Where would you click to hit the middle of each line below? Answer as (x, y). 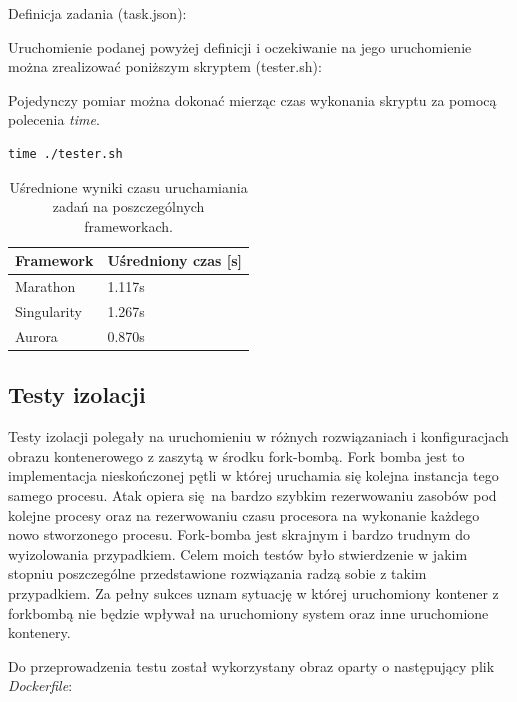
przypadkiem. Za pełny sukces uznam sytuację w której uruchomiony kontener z (253, 592)
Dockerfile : (40, 685)
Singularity (48, 311)
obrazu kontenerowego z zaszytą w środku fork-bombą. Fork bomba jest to (236, 455)
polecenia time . (54, 119)
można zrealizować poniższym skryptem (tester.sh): (165, 66)
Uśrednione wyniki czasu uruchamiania (128, 186)
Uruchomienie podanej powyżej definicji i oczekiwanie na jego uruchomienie (240, 46)
